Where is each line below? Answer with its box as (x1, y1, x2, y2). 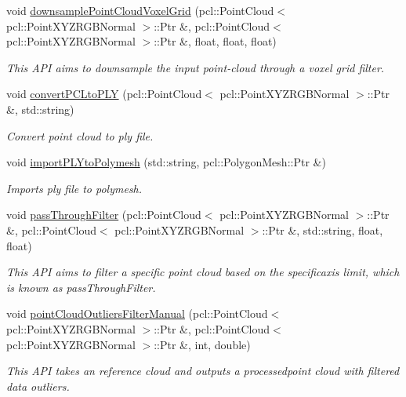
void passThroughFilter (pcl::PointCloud (6, 206, 201, 223)
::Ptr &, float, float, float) (154, 33, 277, 49)
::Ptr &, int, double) (154, 336, 251, 352)
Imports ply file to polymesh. (6, 180, 143, 196)
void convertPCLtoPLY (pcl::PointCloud (6, 86, 202, 102)
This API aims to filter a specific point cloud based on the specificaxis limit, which (6, 264, 400, 280)
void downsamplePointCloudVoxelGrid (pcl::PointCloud (6, 2, 274, 18)
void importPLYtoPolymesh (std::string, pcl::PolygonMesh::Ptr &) (6, 154, 326, 170)
